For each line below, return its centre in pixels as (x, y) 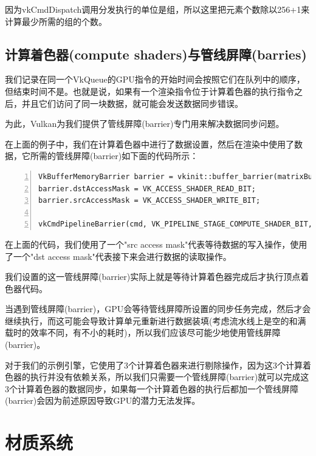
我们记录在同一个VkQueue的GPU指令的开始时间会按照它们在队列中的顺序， (155, 79)
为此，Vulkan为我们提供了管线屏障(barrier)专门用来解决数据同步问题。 (145, 124)
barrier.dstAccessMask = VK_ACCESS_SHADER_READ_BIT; (147, 189)
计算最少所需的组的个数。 (56, 21)
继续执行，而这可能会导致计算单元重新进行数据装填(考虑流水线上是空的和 (151, 320)
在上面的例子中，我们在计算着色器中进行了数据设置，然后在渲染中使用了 (149, 144)
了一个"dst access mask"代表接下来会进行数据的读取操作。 (118, 256)
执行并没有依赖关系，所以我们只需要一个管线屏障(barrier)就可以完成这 (170, 377)
